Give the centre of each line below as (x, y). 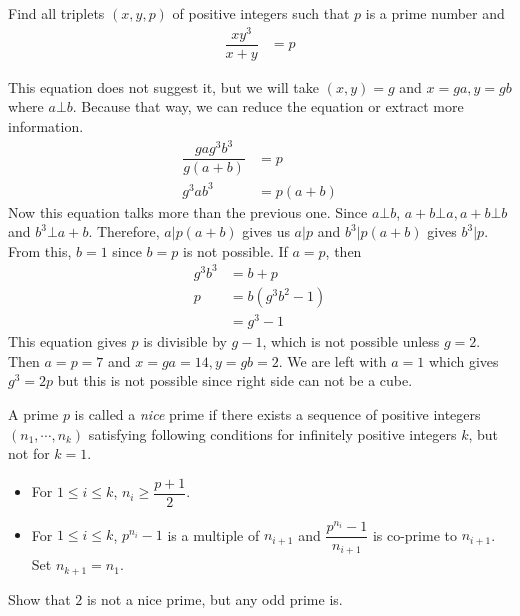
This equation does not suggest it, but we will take (164, 86)
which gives (463, 360)
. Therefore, (124, 231)
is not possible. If (235, 250)
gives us (266, 231)
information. (46, 125)
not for (29, 453)
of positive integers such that (261, 13)
